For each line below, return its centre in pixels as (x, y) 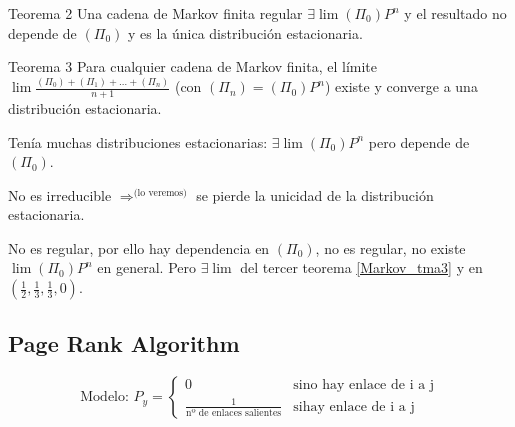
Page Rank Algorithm (124, 343)
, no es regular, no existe (390, 247)
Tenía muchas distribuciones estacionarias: (138, 141)
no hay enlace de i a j (368, 385)
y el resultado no (455, 13)
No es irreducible (60, 194)
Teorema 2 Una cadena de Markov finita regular (155, 13)
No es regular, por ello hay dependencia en (139, 247)
